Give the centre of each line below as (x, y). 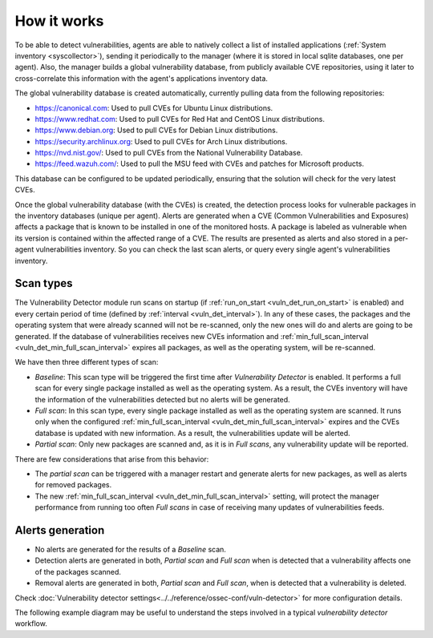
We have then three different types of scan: (87, 362)
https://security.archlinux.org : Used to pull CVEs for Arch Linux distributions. (161, 141)
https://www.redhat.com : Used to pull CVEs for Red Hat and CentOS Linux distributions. (180, 119)
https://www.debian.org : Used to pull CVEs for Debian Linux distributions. (156, 130)
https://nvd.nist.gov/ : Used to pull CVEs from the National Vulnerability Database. (169, 153)
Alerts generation (60, 530)
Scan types (44, 283)
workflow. (31, 624)
